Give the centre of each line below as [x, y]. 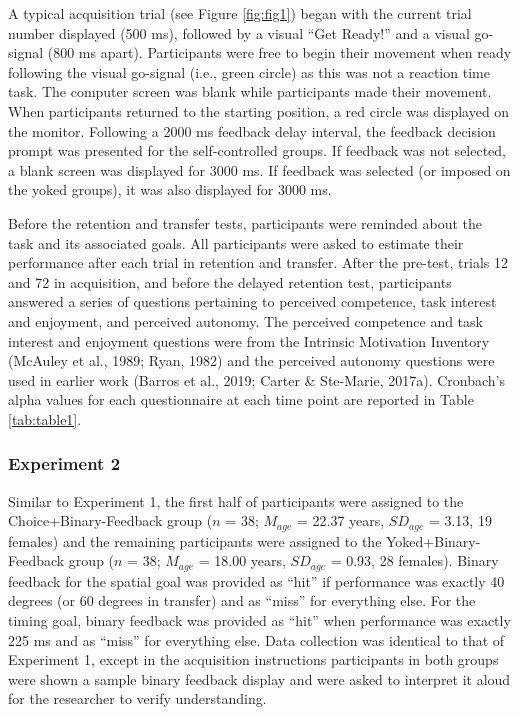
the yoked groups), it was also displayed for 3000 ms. [170, 189]
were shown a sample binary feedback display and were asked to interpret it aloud [259, 678]
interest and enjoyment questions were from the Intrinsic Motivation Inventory [249, 340]
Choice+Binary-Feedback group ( [110, 520]
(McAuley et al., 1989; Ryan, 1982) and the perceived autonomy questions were [251, 360]
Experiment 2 [64, 463]
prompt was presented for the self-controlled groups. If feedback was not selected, [257, 150]
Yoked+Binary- [433, 540]
